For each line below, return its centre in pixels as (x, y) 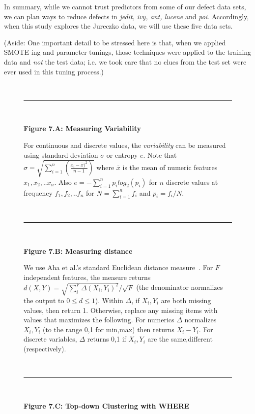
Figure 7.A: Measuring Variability (82, 128)
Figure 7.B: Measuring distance (78, 251)
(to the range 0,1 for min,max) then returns (108, 329)
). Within (109, 300)
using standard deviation (61, 155)
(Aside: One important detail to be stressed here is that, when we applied (115, 42)
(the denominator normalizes (180, 287)
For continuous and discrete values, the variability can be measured (125, 145)
